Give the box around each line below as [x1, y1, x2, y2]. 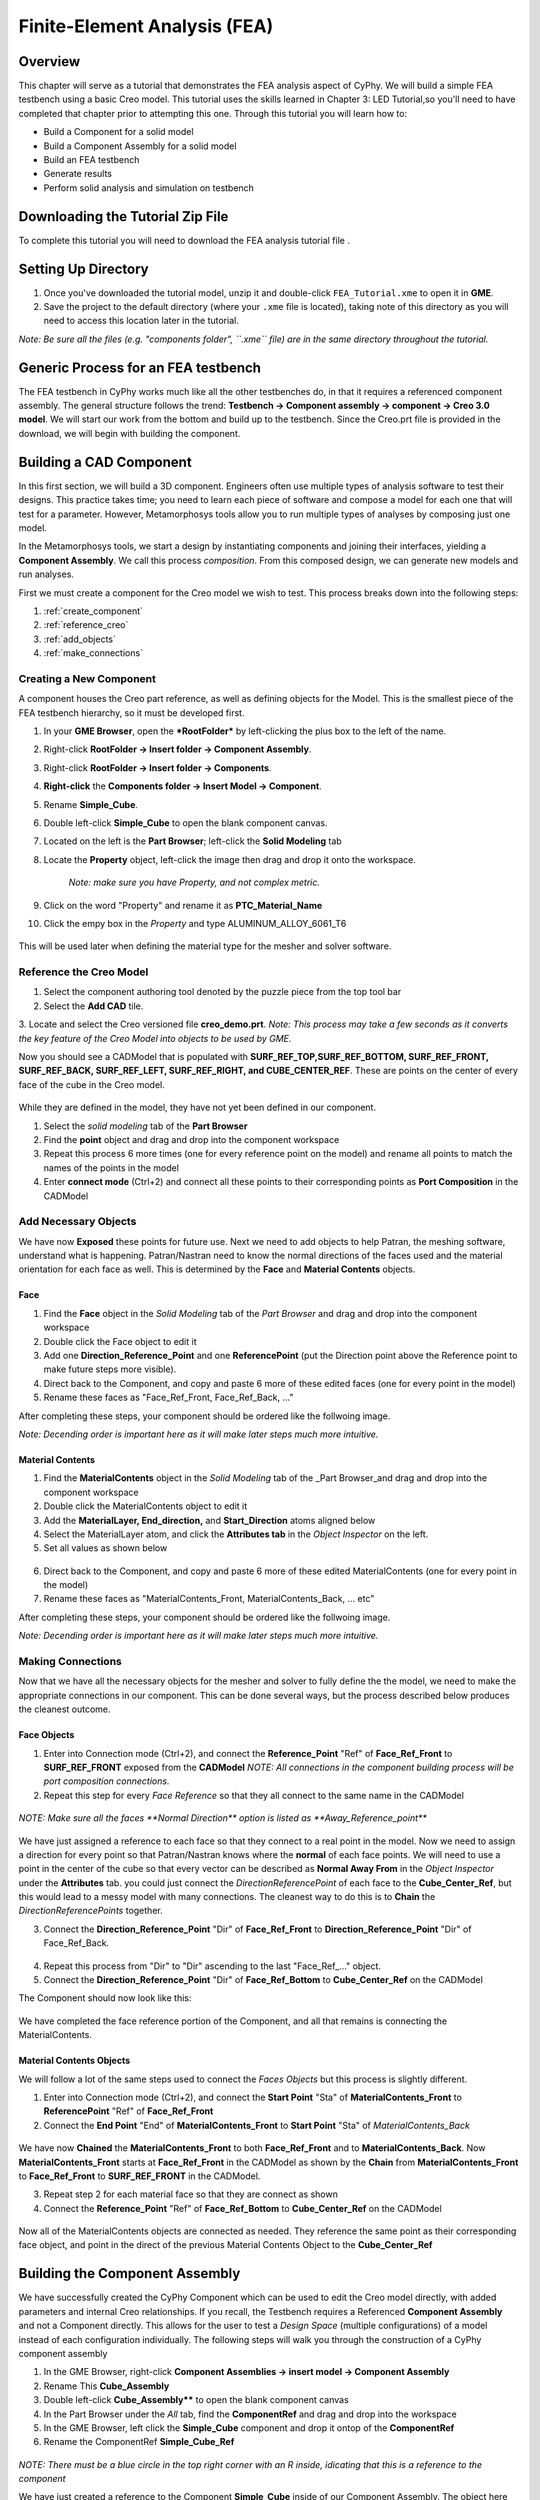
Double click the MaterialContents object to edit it [43, 1500, 248, 1512]
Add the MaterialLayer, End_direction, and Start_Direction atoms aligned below [43, 1514, 376, 1526]
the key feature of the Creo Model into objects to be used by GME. [18, 1032, 292, 1044]
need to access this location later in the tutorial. [43, 315, 239, 327]
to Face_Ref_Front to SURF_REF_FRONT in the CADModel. [18, 2170, 261, 2182]
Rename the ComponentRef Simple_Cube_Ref [43, 2436, 235, 2448]
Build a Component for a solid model [43, 126, 194, 138]
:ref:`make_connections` [43, 647, 144, 659]
